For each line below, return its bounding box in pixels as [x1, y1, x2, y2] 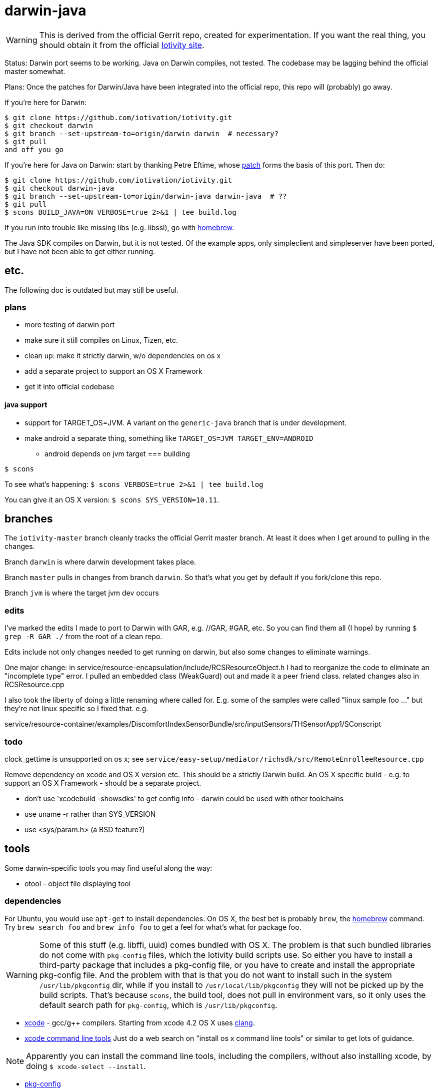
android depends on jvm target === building [44, 449, 190, 458]
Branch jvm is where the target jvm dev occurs [4, 589, 159, 598]
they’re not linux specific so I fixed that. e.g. [4, 704, 148, 713]
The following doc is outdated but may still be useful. [4, 285, 178, 294]
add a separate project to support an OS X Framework [24, 367, 202, 376]
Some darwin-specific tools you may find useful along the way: [4, 863, 212, 872]
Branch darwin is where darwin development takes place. [4, 558, 196, 567]
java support [4, 400, 47, 409]
